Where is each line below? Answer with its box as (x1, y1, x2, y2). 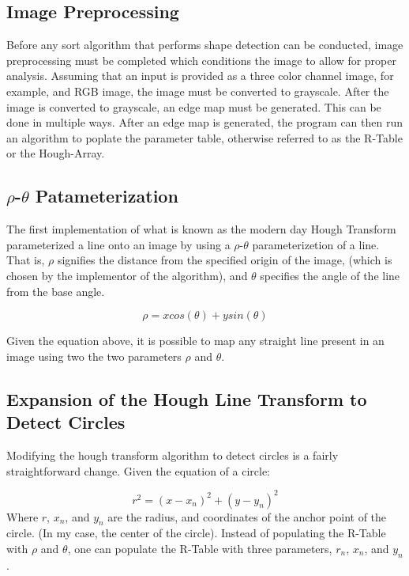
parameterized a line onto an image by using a (6, 236, 231, 252)
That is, (6, 252, 45, 268)
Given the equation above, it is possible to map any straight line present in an (6, 332, 385, 349)
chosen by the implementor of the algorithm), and (6, 267, 248, 283)
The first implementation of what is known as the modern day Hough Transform (6, 221, 396, 237)
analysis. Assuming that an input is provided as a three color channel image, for (6, 67, 394, 84)
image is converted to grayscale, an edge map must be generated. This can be (6, 98, 381, 115)
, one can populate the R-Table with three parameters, (67, 540, 332, 556)
